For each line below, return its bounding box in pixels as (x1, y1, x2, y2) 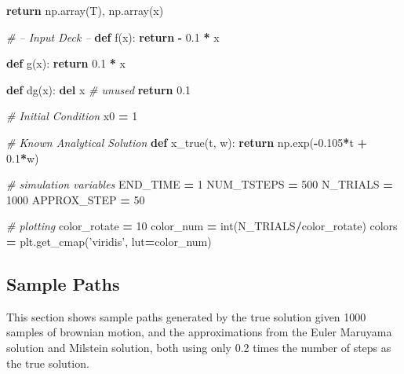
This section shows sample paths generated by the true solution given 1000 (6, 308, 366, 324)
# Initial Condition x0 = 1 (6, 108, 138, 124)
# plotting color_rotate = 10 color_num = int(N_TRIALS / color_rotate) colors (6, 218, 398, 234)
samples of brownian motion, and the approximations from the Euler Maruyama (6, 324, 392, 340)
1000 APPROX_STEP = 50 (6, 191, 145, 207)
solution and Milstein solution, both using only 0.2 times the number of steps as (6, 339, 391, 355)
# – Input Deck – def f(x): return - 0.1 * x (6, 28, 220, 45)
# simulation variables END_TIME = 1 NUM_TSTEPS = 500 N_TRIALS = (6, 176, 393, 192)
